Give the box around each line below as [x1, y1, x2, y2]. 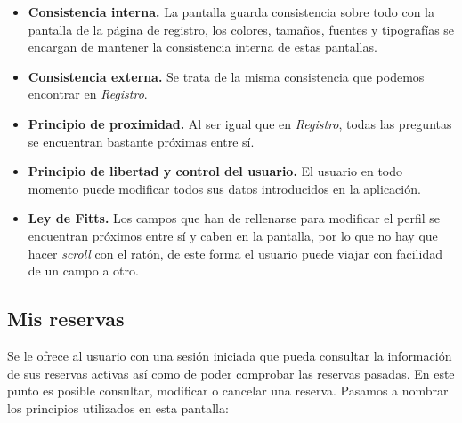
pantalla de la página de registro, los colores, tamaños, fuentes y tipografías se [28, 20, 455, 38]
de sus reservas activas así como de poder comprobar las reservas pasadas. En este [7, 363, 455, 382]
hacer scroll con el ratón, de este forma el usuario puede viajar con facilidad [28, 243, 442, 262]
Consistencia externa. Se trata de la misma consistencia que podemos [28, 67, 425, 85]
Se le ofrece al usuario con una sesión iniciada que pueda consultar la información [7, 346, 452, 364]
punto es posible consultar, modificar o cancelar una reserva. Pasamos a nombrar [7, 381, 449, 400]
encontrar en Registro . [28, 84, 148, 103]
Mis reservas [7, 305, 125, 332]
